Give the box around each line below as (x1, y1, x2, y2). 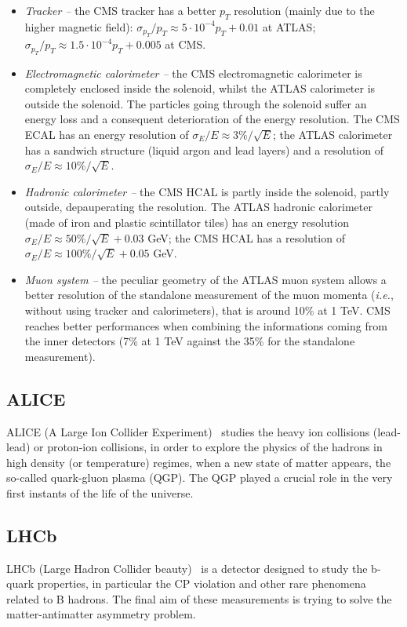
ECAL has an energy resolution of (24, 126, 189, 142)
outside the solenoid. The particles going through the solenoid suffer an (24, 95, 367, 111)
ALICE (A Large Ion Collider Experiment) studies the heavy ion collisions (6, 423, 370, 439)
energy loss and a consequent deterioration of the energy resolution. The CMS (24, 111, 400, 127)
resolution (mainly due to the (234, 2, 375, 18)
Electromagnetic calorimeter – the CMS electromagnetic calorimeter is (24, 64, 362, 81)
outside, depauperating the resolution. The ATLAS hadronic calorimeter (24, 199, 372, 215)
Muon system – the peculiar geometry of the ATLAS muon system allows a (24, 271, 387, 287)
